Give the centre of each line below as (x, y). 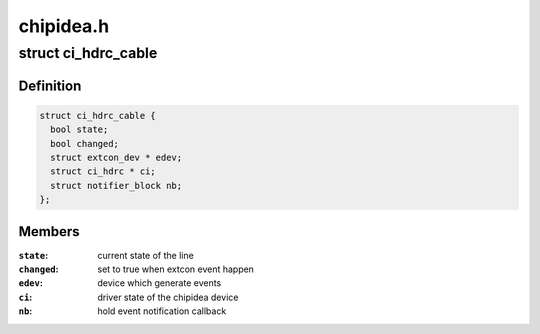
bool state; (79, 129)
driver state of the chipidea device (168, 297)
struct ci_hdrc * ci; (103, 171)
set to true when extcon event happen (176, 269)
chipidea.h (64, 26)
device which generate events (159, 283)
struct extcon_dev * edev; (116, 157)
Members (49, 231)
